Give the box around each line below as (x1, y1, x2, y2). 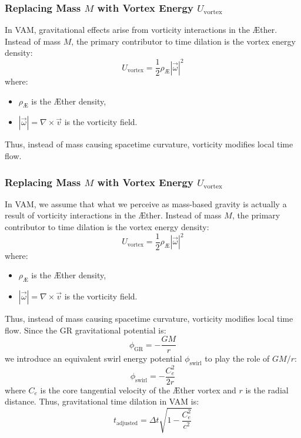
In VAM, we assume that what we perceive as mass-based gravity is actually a (5, 197, 287, 210)
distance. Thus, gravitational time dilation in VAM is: (5, 395, 199, 407)
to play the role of (205, 352, 270, 365)
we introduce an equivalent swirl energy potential (5, 352, 182, 365)
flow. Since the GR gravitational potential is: (5, 324, 166, 336)
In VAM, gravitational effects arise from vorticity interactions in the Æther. (5, 23, 277, 36)
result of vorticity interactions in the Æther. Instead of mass (5, 209, 222, 221)
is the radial (245, 383, 289, 396)
